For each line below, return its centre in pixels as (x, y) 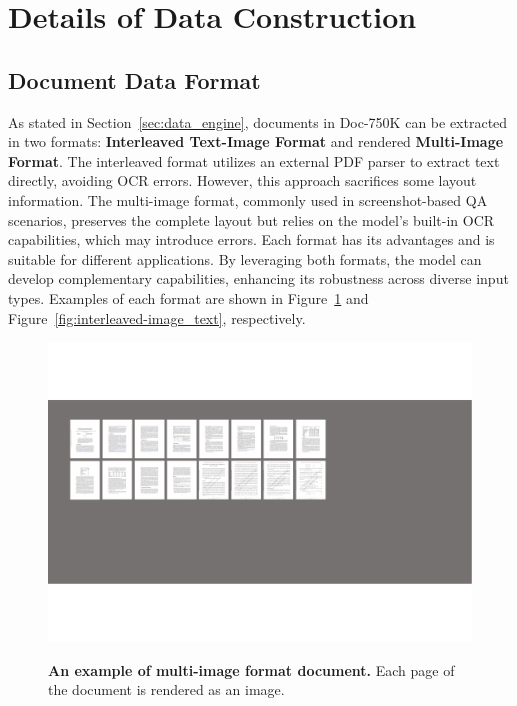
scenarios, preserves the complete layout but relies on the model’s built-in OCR (251, 219)
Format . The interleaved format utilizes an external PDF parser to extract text (254, 160)
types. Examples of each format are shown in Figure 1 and (188, 297)
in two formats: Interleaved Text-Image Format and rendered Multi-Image (256, 141)
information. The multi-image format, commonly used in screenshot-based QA (248, 199)
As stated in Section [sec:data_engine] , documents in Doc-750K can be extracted (258, 121)
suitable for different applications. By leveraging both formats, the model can (245, 258)
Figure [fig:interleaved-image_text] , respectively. (157, 317)
